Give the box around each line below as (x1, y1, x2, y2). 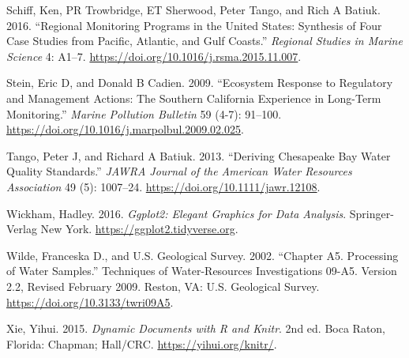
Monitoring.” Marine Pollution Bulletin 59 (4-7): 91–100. (6, 105, 282, 122)
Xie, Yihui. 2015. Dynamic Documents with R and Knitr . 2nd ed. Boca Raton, (6, 320, 386, 337)
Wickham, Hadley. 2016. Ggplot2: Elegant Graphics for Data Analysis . (6, 205, 347, 221)
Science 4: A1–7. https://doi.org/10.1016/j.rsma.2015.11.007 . (6, 47, 302, 64)
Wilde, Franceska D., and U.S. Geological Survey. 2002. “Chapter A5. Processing (6, 247, 399, 263)
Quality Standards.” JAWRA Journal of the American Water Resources (6, 163, 352, 179)
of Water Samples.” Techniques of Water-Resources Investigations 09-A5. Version (6, 262, 397, 279)
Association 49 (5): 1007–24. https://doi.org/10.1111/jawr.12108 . (6, 178, 321, 194)
